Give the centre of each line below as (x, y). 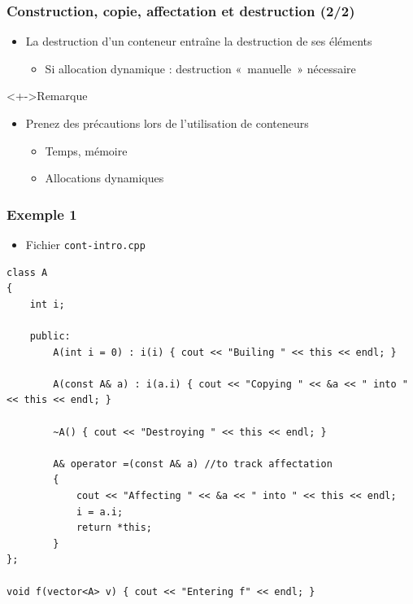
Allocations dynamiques (104, 178)
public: (50, 337)
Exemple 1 (42, 214)
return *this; (114, 528)
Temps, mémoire (86, 150)
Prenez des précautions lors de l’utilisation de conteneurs (167, 123)
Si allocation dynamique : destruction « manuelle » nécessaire (200, 68)
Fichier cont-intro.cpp (85, 244)
